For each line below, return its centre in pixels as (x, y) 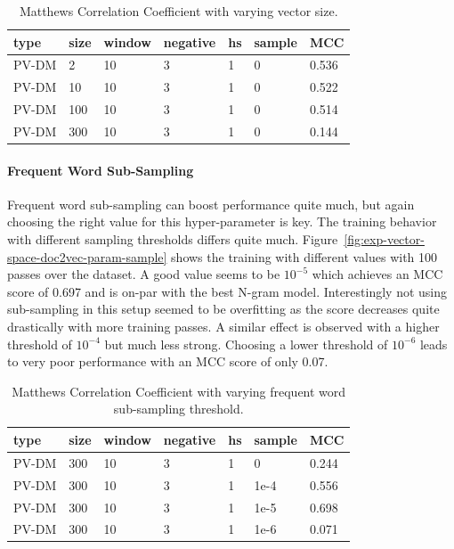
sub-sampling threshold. (178, 409)
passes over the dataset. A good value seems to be (144, 274)
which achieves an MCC (377, 274)
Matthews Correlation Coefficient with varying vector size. (178, 11)
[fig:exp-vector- (384, 239)
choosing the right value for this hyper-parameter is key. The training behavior (222, 221)
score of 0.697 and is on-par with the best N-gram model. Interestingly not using (227, 291)
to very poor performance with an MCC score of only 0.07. (168, 361)
